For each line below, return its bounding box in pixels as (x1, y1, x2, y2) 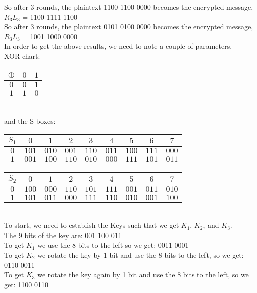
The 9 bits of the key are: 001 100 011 (4, 229, 122, 240)
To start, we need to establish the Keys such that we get (4, 220, 179, 230)
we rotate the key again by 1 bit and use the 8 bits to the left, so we (37, 269, 249, 280)
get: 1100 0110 (4, 279, 48, 289)
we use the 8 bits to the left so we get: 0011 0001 (37, 240, 189, 250)
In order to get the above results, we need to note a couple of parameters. (4, 41, 232, 51)
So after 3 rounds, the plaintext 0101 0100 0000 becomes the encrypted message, (4, 21, 253, 32)
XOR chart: (4, 50, 40, 61)
